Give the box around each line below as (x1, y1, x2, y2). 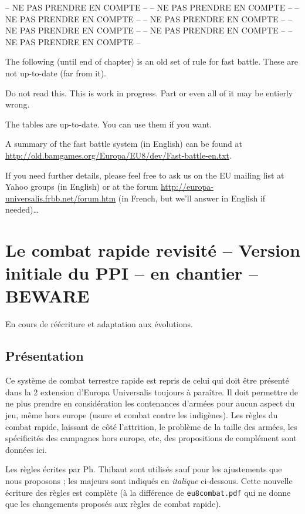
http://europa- (160, 180, 213, 193)
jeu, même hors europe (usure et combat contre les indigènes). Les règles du (5, 408, 278, 421)
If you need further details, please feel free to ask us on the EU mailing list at (5, 169, 284, 181)
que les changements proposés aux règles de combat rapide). (5, 498, 221, 510)
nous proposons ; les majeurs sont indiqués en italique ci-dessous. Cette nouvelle (5, 474, 293, 486)
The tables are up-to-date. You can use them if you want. (5, 117, 212, 130)
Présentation (5, 347, 84, 365)
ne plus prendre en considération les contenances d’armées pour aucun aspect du (5, 397, 295, 409)
